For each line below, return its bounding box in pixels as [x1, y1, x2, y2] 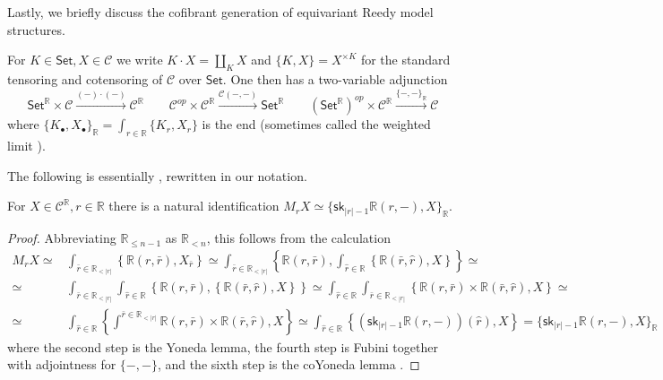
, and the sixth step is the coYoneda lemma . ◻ [157, 355, 420, 374]
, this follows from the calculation [206, 229, 391, 247]
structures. [7, 20, 65, 39]
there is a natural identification [108, 196, 280, 215]
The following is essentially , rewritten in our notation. [7, 166, 307, 185]
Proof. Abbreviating [7, 229, 116, 247]
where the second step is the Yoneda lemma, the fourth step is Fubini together [7, 337, 438, 356]
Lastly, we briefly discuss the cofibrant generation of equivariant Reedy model [7, 3, 434, 21]
